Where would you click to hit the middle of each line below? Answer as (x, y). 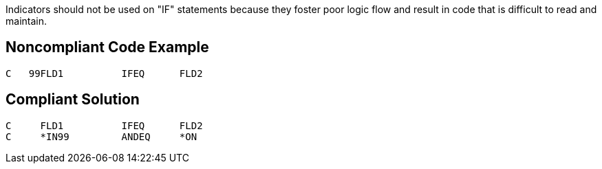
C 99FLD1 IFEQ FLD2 (104, 73)
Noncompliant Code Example (107, 47)
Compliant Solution (73, 100)
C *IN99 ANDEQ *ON (101, 136)
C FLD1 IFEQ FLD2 (104, 125)
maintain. (26, 21)
